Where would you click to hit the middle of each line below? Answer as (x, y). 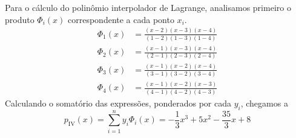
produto (20, 19)
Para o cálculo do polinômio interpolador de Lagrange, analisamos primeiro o (148, 7)
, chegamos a (264, 103)
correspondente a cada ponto (121, 19)
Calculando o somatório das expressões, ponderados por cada (118, 103)
